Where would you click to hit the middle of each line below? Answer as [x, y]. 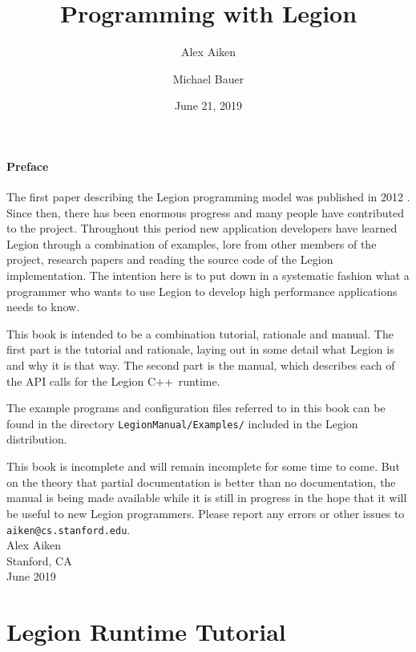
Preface [28, 166]
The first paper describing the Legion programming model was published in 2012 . [208, 197]
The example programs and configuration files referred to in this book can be [196, 408]
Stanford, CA [39, 560]
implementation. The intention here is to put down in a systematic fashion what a [208, 275]
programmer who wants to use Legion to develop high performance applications [202, 291]
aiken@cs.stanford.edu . [69, 529]
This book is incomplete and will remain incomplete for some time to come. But [203, 466]
